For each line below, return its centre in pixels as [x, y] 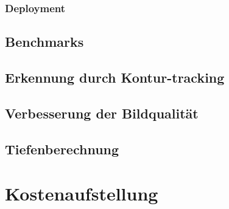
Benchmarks [44, 42]
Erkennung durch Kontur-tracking [115, 77]
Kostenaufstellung [82, 194]
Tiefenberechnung [62, 149]
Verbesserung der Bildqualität [102, 113]
